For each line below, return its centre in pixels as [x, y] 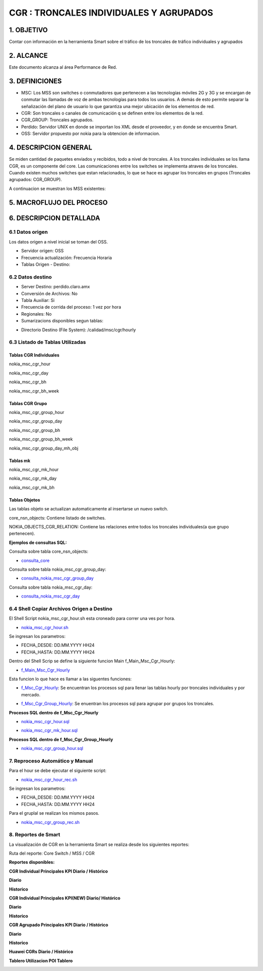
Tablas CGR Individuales [34, 355]
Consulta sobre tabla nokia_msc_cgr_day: [51, 587]
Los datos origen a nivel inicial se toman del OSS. [58, 242]
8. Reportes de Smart [35, 835]
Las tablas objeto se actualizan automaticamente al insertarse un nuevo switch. [89, 509]
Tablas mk [20, 461]
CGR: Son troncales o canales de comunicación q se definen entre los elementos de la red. [113, 113]
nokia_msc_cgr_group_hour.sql [52, 748]
